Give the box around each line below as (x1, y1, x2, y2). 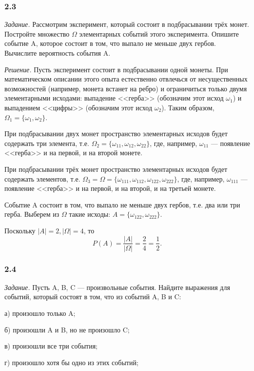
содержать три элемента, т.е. (4, 138, 89, 148)
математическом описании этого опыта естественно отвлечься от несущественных (4, 74, 248, 84)
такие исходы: (69, 209, 111, 219)
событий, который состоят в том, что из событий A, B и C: (4, 291, 181, 302)
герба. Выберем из (4, 209, 59, 219)
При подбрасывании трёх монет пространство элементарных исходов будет (4, 164, 228, 174)
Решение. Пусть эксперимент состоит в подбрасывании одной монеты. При (4, 64, 228, 74)
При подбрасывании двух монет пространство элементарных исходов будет (4, 128, 228, 139)
